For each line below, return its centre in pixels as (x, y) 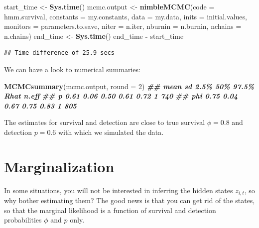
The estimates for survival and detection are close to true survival (105, 122)
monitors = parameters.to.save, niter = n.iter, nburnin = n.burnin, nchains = (123, 26)
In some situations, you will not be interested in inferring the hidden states (119, 190)
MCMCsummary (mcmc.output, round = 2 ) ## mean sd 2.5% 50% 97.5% (129, 86)
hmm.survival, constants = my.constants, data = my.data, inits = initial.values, (126, 16)
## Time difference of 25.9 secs (59, 53)
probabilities (23, 220)
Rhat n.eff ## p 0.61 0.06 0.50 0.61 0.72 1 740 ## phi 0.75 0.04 (121, 96)
